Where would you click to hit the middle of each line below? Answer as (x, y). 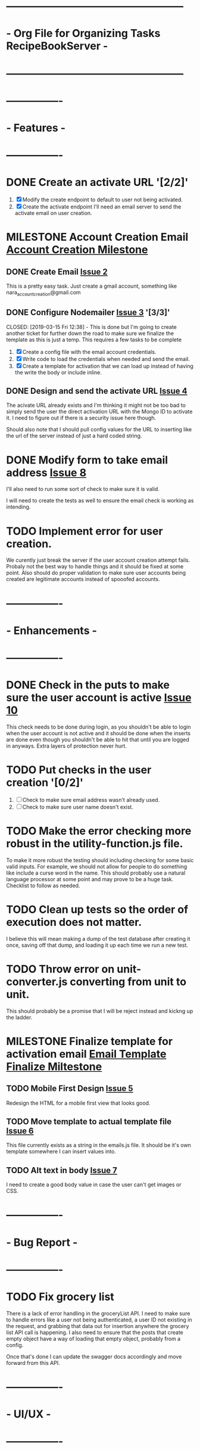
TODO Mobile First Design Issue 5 (70, 1089)
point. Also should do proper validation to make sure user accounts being (96, 573)
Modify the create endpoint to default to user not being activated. (102, 200)
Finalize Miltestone (54, 1066)
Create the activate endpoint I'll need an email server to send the (102, 207)
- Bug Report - (42, 1242)
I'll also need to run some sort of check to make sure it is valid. (83, 489)
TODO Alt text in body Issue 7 (62, 1170)
